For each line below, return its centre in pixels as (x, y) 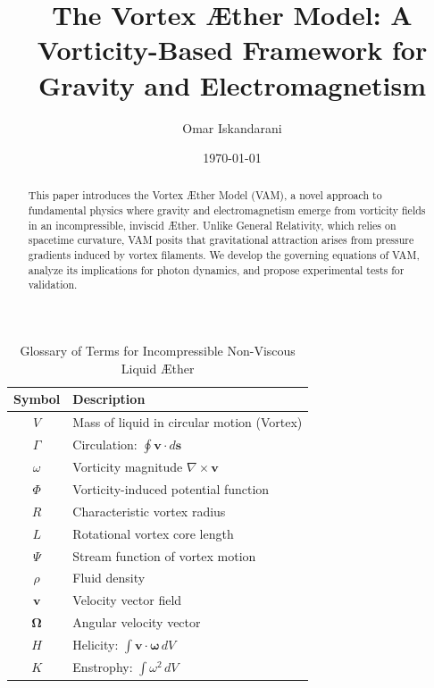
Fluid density (109, 578)
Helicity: (96, 644)
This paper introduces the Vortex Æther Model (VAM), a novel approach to (205, 195)
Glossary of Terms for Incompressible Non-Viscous (158, 351)
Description (109, 399)
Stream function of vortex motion (164, 555)
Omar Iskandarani (232, 127)
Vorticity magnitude (128, 467)
